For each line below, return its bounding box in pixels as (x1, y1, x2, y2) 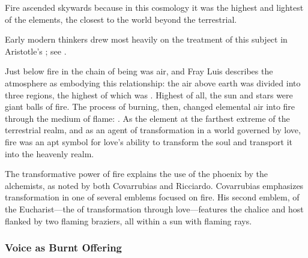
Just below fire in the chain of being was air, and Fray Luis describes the (5, 65, 273, 77)
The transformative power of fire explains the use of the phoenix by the (5, 167, 268, 180)
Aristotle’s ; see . (5, 44, 67, 57)
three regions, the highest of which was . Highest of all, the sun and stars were (5, 88, 293, 101)
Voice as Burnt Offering (5, 240, 122, 255)
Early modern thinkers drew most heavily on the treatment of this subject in (5, 33, 288, 46)
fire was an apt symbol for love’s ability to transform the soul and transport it (5, 135, 293, 148)
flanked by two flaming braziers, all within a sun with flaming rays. (5, 214, 252, 227)
